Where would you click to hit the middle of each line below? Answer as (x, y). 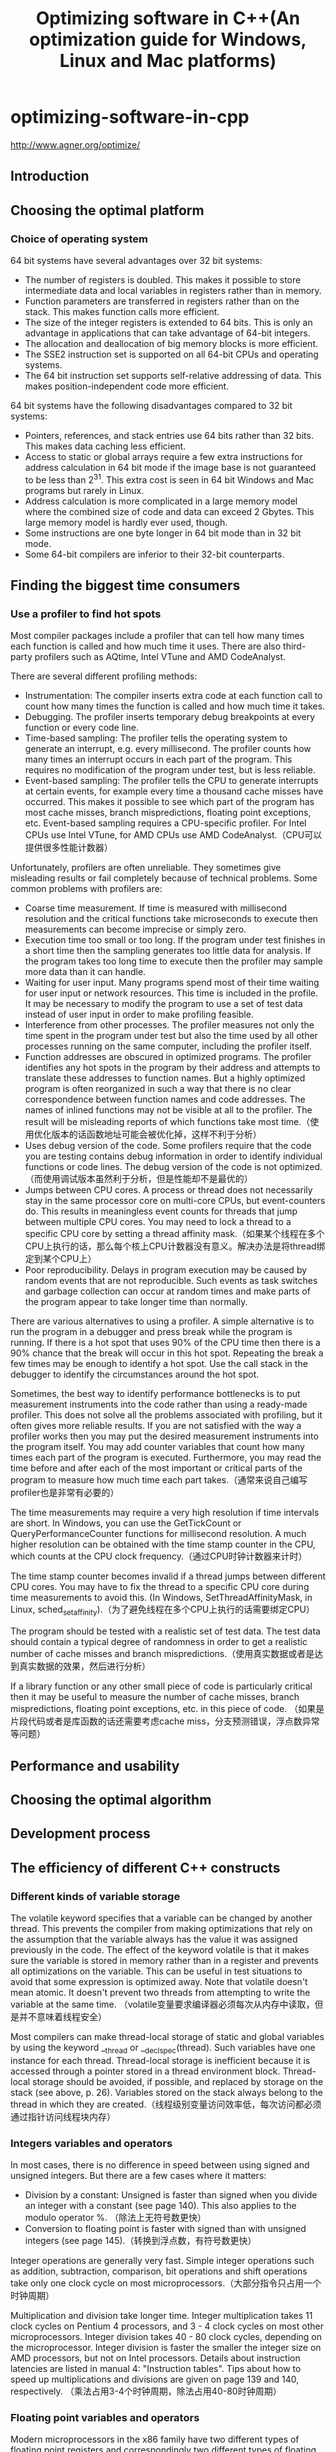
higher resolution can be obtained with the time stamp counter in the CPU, (163, 1544)
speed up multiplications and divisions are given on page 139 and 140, (155, 2379)
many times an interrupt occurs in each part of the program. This (158, 759)
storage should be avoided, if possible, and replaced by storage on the (178, 2081)
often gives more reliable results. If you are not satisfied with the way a (156, 1426)
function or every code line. (81, 728)
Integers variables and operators (91, 2143)
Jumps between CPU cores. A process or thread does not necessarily (168, 1190)
